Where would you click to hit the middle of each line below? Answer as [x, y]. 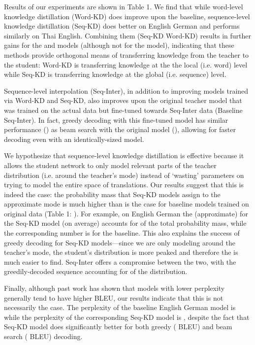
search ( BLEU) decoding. [43, 336]
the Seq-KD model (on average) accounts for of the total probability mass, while [125, 223]
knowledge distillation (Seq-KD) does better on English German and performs [122, 26]
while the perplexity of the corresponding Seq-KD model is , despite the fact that [127, 317]
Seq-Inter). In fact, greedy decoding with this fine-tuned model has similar [116, 120]
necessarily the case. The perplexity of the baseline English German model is [120, 307]
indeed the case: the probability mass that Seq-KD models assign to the [112, 194]
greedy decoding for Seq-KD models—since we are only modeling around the [120, 242]
